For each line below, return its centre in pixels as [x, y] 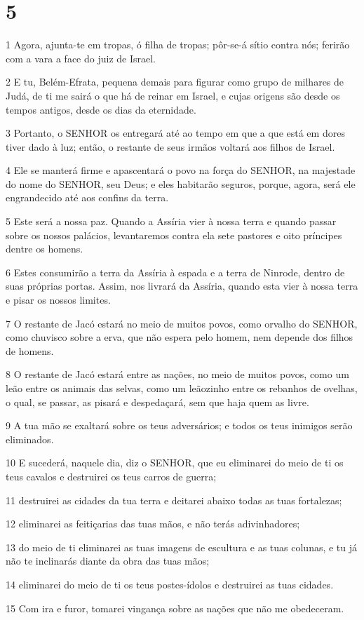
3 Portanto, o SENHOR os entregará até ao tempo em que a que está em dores [175, 133]
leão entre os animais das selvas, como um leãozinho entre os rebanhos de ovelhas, [182, 388]
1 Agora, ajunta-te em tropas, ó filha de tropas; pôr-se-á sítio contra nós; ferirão [178, 45]
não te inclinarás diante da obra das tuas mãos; [108, 561]
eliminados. [30, 439]
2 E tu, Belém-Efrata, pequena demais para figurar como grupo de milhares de [175, 82]
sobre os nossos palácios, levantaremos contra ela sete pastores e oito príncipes [174, 235]
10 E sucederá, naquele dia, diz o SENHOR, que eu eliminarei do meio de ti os [175, 463]
